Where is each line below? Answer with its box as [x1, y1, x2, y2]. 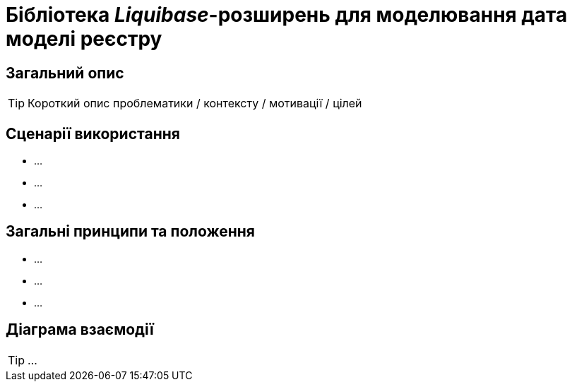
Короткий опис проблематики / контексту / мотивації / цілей [28, 96, 362, 111]
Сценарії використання [6, 124, 180, 143]
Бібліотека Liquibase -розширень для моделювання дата [6, 3, 568, 27]
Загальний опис [6, 64, 124, 82]
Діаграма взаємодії [6, 321, 154, 339]
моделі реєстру [6, 27, 162, 51]
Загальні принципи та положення [6, 222, 255, 241]
